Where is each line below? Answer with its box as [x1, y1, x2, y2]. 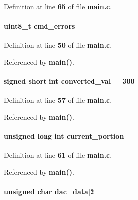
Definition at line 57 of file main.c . [4, 95, 112, 105]
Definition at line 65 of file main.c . [4, 1, 112, 11]
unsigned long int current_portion [4, 131, 124, 141]
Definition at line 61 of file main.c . [4, 150, 112, 160]
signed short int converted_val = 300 [4, 76, 135, 86]
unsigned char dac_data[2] [4, 186, 96, 197]
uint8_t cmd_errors [4, 21, 75, 31]
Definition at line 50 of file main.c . [4, 40, 112, 50]
